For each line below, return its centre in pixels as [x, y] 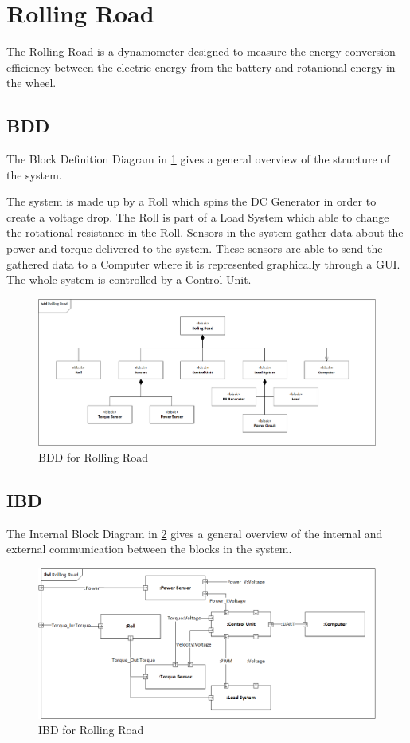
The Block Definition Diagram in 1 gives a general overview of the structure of [198, 159]
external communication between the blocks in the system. [149, 549]
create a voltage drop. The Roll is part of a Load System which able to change [198, 216]
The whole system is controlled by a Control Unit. [129, 279]
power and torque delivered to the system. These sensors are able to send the [195, 248]
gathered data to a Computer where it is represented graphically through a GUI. [203, 263]
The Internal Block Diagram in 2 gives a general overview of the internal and [195, 533]
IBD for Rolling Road [91, 730]
